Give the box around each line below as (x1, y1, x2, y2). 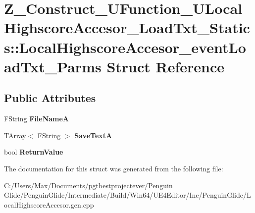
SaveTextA (74, 130, 112, 140)
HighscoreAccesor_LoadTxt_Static (4, 17, 250, 38)
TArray (4, 130, 26, 140)
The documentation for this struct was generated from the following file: (4, 163, 223, 173)
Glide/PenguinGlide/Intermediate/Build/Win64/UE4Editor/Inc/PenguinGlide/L (4, 190, 251, 200)
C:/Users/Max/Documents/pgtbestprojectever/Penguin (4, 180, 173, 190)
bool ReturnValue (4, 147, 63, 157)
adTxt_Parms (4, 56, 102, 76)
